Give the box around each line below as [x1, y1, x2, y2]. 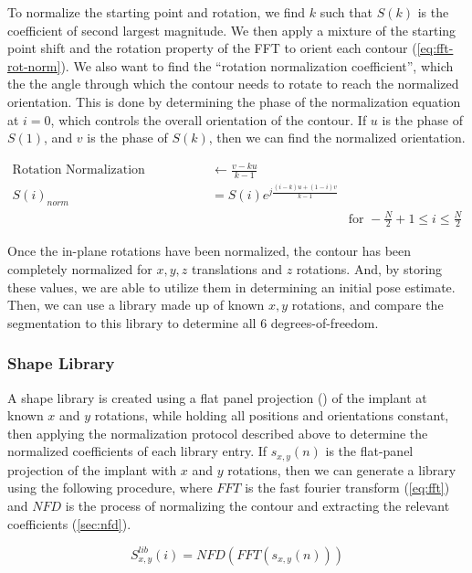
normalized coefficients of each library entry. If [7, 441, 267, 461]
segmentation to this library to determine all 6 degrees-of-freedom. [7, 313, 379, 332]
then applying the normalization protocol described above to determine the [7, 423, 428, 442]
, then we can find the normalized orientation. [208, 128, 466, 147]
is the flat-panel [325, 441, 414, 461]
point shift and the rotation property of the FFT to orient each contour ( [7, 38, 417, 58]
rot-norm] [7, 56, 61, 75]
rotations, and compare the [291, 295, 444, 314]
